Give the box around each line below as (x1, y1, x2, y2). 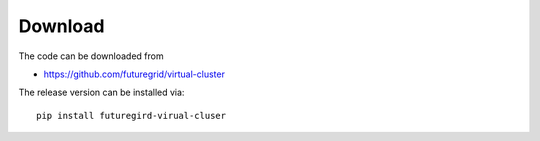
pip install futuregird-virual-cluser (36, 110, 227, 121)
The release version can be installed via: (18, 86, 185, 99)
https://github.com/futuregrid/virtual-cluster (43, 68, 225, 80)
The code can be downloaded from (18, 50, 164, 62)
